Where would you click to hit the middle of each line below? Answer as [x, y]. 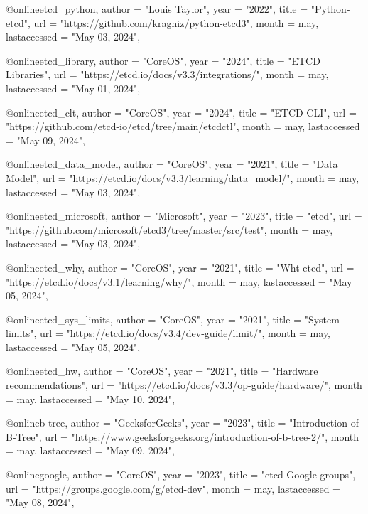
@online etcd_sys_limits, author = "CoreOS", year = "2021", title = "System [173, 319]
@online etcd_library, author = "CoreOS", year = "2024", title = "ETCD [163, 60]
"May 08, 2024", [40, 502]
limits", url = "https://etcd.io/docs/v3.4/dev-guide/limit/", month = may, [168, 333]
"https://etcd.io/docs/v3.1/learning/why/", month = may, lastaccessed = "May [179, 281]
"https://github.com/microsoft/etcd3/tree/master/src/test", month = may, [169, 229]
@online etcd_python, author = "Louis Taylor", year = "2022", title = [157, 9]
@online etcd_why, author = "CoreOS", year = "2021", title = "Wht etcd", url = [180, 267]
